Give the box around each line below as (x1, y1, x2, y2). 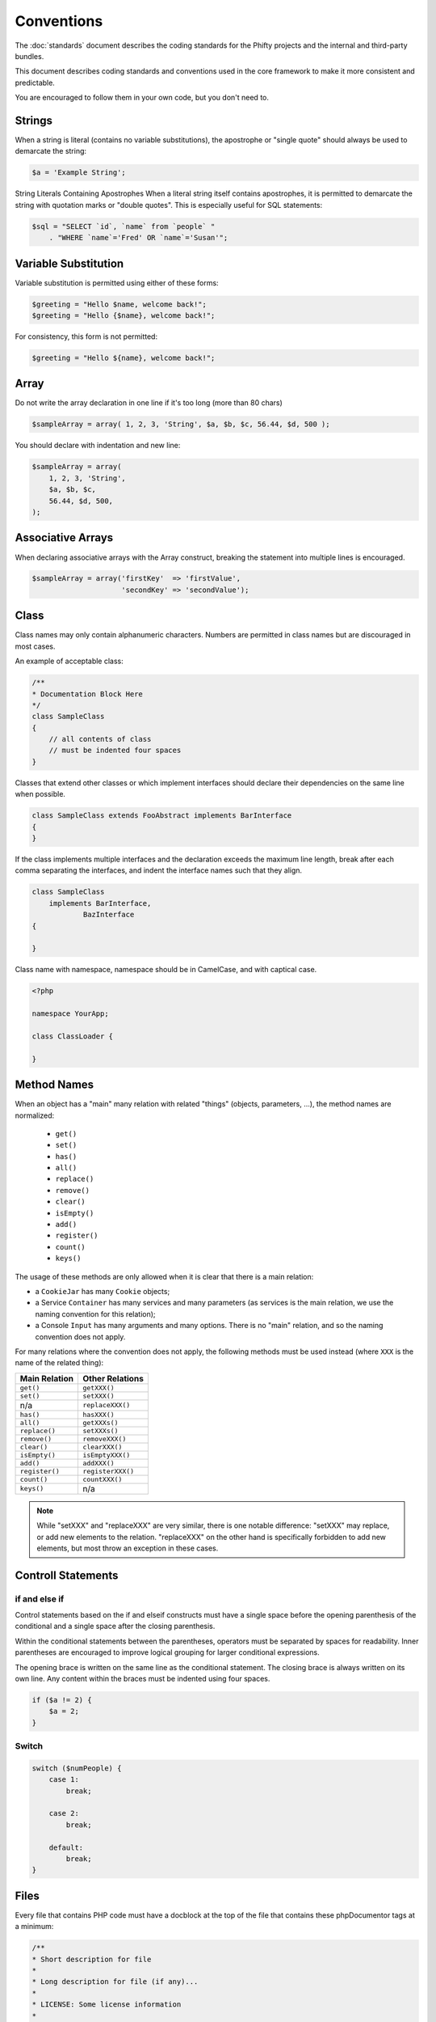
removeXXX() (82, 1434, 127, 1443)
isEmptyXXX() (82, 1450, 131, 1459)
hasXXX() (82, 1410, 115, 1419)
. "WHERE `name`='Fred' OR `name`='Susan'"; (48, 233, 228, 243)
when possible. (15, 789, 66, 799)
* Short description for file (31, 1954, 152, 1964)
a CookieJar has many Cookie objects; (35, 1287, 170, 1296)
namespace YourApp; (31, 1009, 109, 1018)
